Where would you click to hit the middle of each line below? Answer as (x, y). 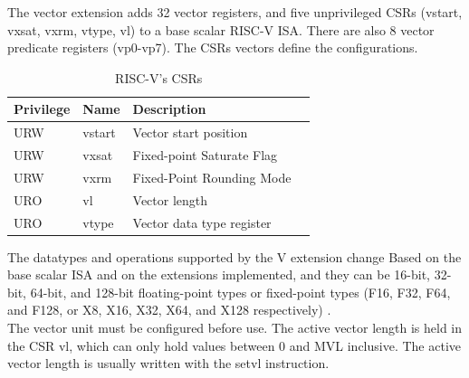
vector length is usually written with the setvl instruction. (168, 363)
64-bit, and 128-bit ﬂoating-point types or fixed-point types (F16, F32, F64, (240, 292)
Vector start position (190, 132)
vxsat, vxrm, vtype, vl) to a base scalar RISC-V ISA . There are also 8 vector (221, 29)
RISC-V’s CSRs (159, 77)
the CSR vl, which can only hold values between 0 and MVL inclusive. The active (234, 345)
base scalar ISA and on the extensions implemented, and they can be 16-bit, (219, 274)
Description (169, 109)
